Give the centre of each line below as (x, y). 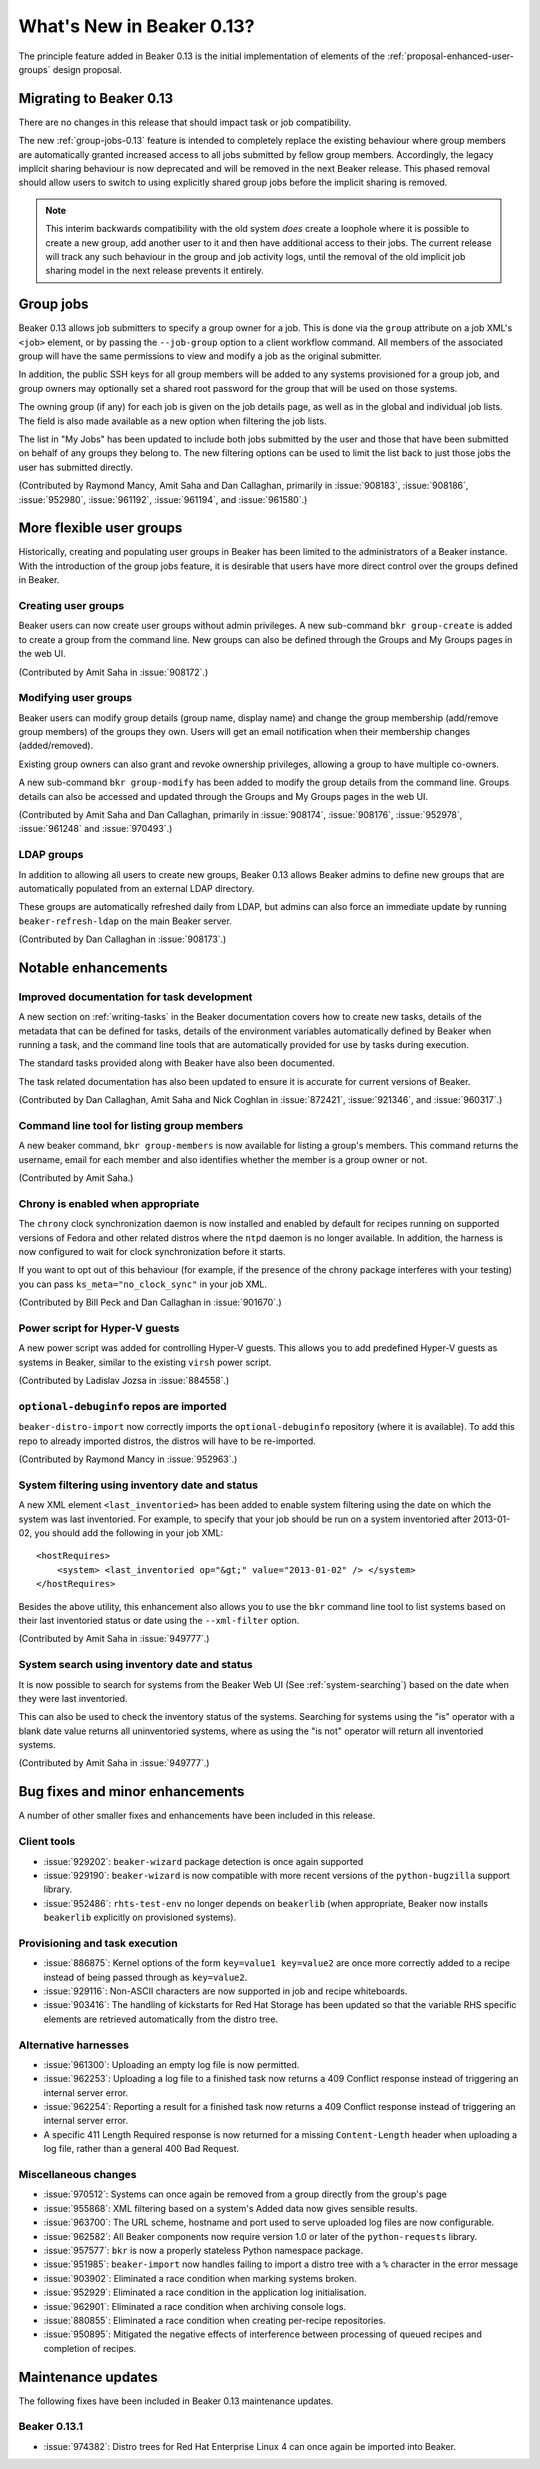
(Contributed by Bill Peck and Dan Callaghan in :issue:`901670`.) (150, 1302)
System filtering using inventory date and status (138, 1485)
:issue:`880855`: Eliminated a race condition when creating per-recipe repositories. (214, 2320)
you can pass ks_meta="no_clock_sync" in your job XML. (143, 1284)
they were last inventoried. (73, 1698)
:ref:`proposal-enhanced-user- (450, 56)
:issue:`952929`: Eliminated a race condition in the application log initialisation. (205, 2292)
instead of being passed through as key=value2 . (145, 1977)
